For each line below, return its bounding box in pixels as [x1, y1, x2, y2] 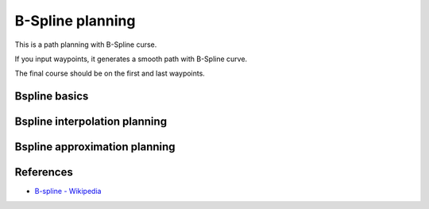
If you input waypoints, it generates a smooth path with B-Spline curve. [14, 54, 248, 64]
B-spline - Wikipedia [34, 187, 102, 196]
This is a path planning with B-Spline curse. [14, 40, 157, 49]
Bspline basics [14, 90, 89, 103]
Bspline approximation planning [14, 140, 176, 154]
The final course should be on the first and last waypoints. [14, 68, 206, 79]
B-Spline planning [14, 12, 136, 29]
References [14, 165, 73, 179]
